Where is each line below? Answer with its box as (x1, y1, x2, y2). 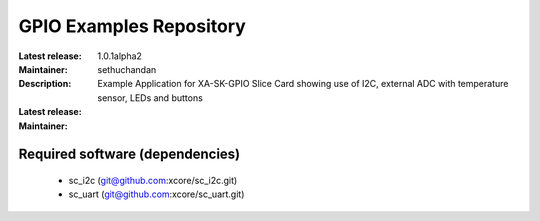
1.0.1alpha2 (97, 50, 142, 62)
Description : (18, 78, 72, 90)
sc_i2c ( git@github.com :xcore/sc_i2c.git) (68, 174, 238, 186)
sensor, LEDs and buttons (97, 91, 204, 104)
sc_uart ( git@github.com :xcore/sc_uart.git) (68, 188, 245, 200)
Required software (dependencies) (18, 146, 241, 163)
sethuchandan (97, 63, 157, 75)
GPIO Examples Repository (18, 15, 247, 37)
